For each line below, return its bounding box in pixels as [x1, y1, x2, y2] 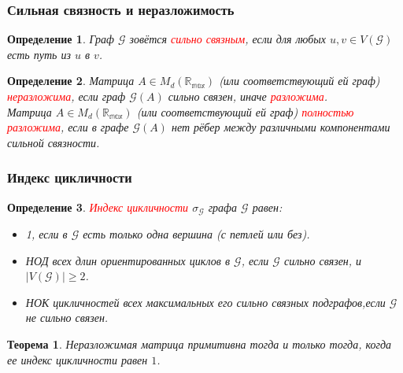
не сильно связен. [25, 309, 109, 326]
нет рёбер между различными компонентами [171, 119, 390, 135]
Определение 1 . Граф [7, 31, 114, 47]
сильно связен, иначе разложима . [168, 88, 327, 104]
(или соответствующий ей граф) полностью [136, 103, 354, 120]
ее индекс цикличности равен [7, 351, 148, 367]
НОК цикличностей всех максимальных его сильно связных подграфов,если [25, 294, 386, 310]
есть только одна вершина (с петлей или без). [83, 226, 310, 242]
